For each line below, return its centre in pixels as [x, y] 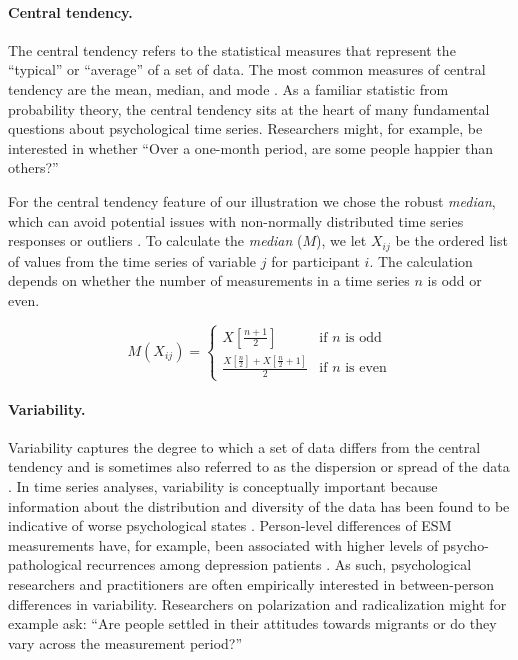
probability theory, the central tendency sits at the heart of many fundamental [249, 108]
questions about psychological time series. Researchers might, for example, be [245, 128]
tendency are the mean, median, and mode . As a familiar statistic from [228, 88]
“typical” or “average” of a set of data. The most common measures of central [247, 69]
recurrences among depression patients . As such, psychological [279, 564]
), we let [341, 240]
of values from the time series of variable [132, 260]
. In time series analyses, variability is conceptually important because [223, 486]
